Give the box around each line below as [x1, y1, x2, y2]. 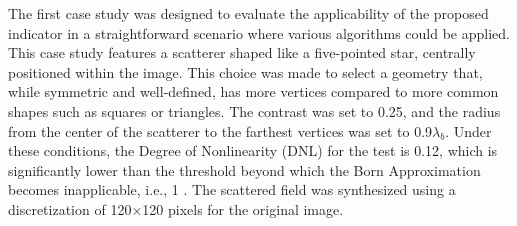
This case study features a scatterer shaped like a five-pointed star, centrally [8, 42, 476, 63]
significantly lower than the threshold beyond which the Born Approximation [8, 159, 481, 180]
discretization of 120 [8, 198, 132, 219]
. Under [445, 120, 492, 141]
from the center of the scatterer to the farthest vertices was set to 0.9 [8, 120, 433, 141]
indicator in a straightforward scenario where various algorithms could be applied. [8, 22, 510, 43]
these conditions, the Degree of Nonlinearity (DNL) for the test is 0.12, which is [8, 140, 498, 161]
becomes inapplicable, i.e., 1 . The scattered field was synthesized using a [8, 179, 456, 200]
